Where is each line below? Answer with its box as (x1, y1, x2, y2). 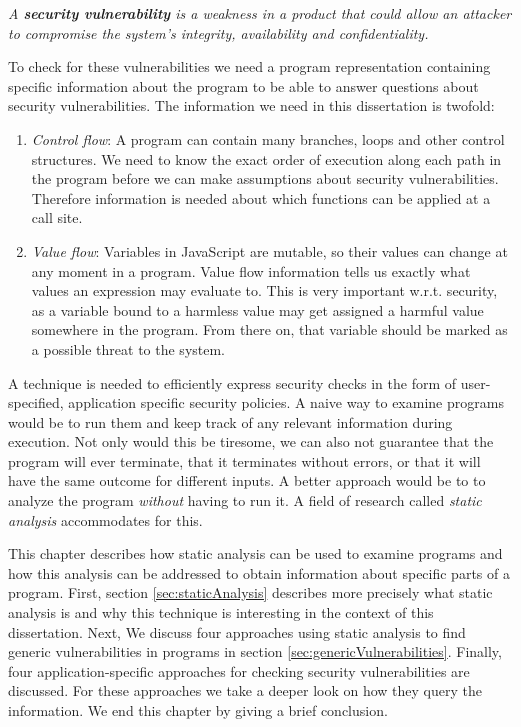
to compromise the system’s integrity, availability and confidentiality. (8, 22, 429, 43)
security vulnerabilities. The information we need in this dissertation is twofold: (8, 95, 495, 116)
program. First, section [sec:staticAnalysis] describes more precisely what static (8, 582, 493, 603)
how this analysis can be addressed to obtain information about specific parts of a (8, 562, 510, 583)
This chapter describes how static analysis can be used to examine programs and (8, 543, 503, 564)
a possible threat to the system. (31, 338, 226, 359)
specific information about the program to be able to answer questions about (8, 75, 479, 96)
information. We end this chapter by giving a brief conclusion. (8, 700, 388, 720)
